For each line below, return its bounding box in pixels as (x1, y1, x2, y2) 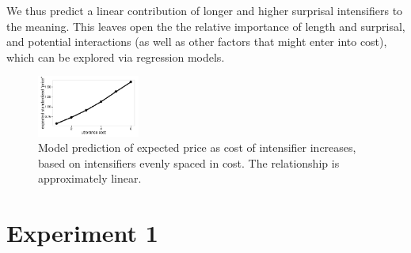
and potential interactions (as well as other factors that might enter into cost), (6, 33, 387, 50)
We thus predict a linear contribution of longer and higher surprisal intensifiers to (6, 2, 403, 18)
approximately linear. (38, 170, 142, 187)
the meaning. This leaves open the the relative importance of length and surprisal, (6, 17, 405, 34)
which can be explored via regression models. (6, 48, 225, 65)
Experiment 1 (6, 217, 158, 249)
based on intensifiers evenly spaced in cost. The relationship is (38, 154, 340, 171)
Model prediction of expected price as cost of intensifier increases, (38, 139, 356, 156)
